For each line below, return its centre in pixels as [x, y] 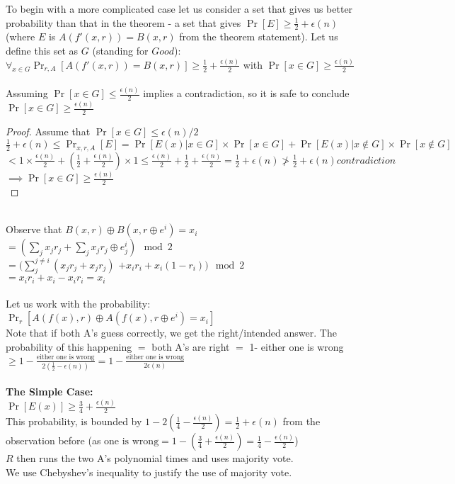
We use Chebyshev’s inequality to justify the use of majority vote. [149, 472]
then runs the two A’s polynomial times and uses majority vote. [155, 458]
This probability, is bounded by [74, 421]
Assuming [27, 93]
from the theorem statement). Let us [259, 36]
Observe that [34, 229]
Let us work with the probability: [78, 304]
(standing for [120, 51]
